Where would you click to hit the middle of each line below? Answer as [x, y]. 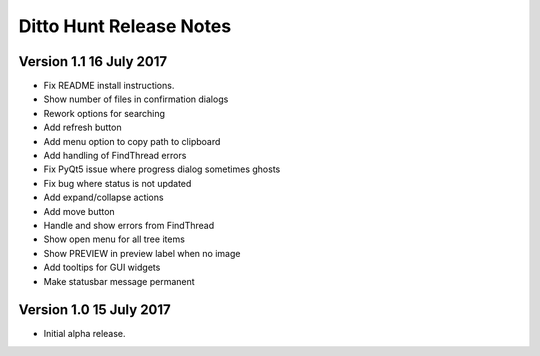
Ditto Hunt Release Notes [125, 26]
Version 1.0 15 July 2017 [95, 310]
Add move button [79, 211]
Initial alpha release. [84, 334]
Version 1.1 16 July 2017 [93, 61]
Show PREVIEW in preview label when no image [142, 253]
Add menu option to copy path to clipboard [132, 141]
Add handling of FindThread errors [115, 156]
